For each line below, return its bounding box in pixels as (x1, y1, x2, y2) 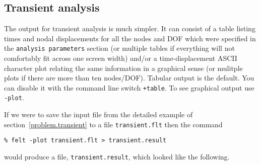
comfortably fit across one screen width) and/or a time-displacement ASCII (4, 53, 237, 63)
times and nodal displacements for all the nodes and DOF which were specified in (4, 33, 256, 43)
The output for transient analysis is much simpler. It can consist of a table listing (4, 23, 255, 34)
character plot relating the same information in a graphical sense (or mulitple (4, 62, 243, 73)
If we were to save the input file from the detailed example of (4, 109, 193, 120)
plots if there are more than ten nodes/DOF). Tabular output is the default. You (4, 72, 254, 83)
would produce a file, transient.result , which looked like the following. (4, 151, 230, 162)
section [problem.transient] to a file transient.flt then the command (4, 119, 223, 129)
